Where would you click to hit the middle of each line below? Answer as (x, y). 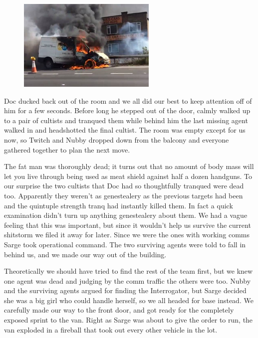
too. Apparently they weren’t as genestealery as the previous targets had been (124, 195)
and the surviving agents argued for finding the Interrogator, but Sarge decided (125, 290)
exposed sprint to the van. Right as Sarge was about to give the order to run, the (129, 320)
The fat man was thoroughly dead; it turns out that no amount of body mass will (129, 166)
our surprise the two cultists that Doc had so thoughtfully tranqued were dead (124, 186)
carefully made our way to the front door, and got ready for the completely (119, 310)
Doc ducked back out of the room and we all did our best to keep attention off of (128, 100)
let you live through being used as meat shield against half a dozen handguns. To (128, 176)
